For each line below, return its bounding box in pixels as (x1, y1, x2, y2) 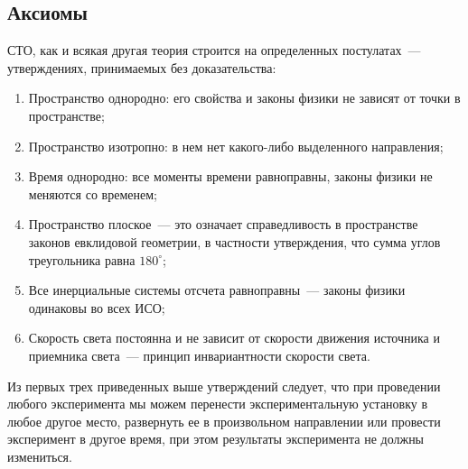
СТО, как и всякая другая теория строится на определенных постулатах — (7, 41, 421, 60)
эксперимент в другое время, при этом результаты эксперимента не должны (7, 429, 425, 448)
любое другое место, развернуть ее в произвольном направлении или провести (7, 411, 441, 430)
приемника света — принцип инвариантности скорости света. (28, 345, 370, 364)
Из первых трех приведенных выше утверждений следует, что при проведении (7, 376, 441, 395)
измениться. (7, 446, 72, 465)
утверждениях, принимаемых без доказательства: (7, 58, 276, 77)
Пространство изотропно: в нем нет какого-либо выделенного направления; (28, 136, 444, 155)
